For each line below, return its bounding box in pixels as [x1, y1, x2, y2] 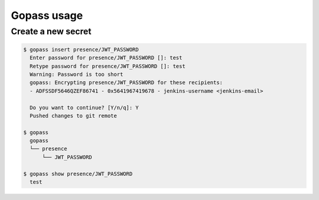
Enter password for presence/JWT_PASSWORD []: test [30, 54, 183, 62]
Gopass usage [11, 9, 83, 22]
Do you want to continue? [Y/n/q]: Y [30, 104, 139, 111]
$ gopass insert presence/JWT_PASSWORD [23, 46, 139, 53]
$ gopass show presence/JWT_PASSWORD [23, 170, 133, 177]
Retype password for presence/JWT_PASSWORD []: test [30, 63, 185, 69]
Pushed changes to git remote [30, 112, 118, 119]
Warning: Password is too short [30, 71, 123, 78]
